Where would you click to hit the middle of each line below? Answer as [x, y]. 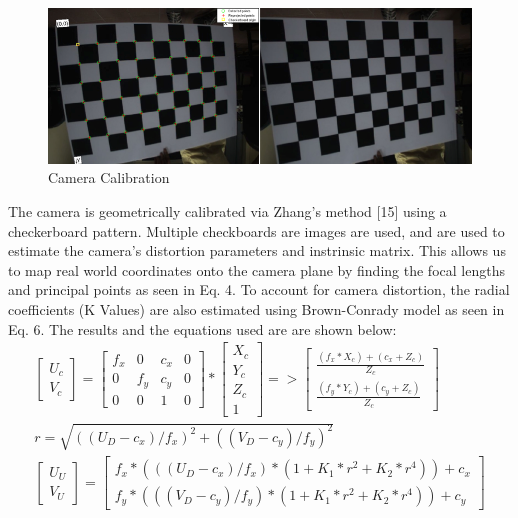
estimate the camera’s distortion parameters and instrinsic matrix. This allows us [257, 250]
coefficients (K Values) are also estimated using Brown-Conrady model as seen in [256, 308]
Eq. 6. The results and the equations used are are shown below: [202, 328]
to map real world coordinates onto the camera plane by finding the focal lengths [256, 269]
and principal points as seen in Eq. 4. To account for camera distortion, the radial [259, 289]
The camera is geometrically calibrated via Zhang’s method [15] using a [227, 210]
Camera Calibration [109, 177]
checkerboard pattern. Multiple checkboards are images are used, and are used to [256, 230]
